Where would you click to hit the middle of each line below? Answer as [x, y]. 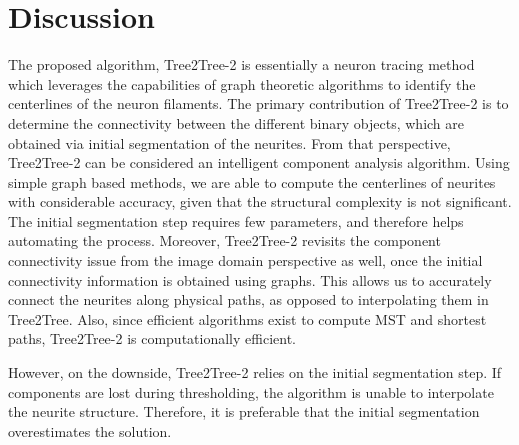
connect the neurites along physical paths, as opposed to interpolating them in [248, 299]
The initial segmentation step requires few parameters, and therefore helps [236, 220]
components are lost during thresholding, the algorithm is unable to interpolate [251, 391]
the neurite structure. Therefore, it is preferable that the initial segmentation [244, 411]
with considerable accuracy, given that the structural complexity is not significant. [260, 201]
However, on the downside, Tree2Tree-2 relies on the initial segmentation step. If [255, 372]
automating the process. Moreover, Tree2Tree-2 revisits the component [224, 240]
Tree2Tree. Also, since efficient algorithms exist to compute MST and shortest [247, 318]
